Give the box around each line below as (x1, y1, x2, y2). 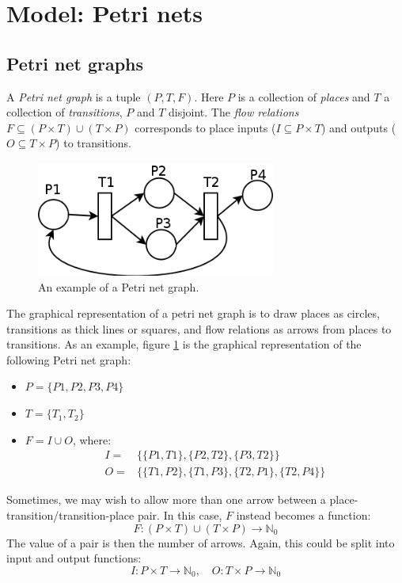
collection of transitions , (6, 104, 123, 120)
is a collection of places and (237, 88, 370, 105)
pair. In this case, (137, 506, 222, 523)
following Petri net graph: (6, 351, 131, 368)
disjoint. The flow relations (169, 104, 299, 120)
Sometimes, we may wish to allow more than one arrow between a (6, 491, 326, 508)
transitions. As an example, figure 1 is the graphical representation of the (6, 336, 362, 352)
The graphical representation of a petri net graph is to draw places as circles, (6, 305, 380, 322)
